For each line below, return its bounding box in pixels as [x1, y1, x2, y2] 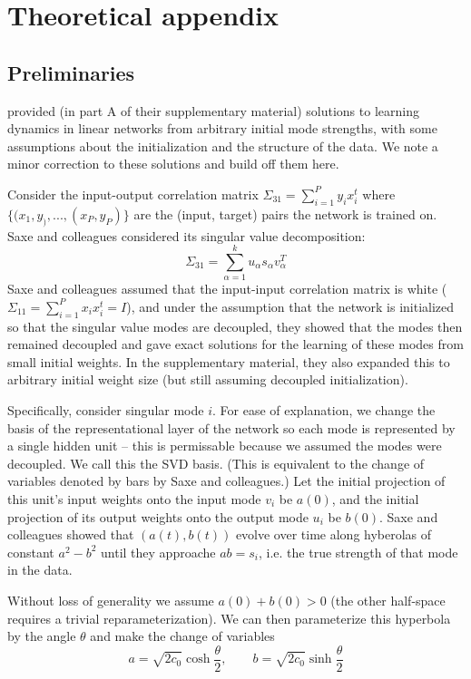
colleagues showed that [7, 525, 134, 544]
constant [7, 542, 54, 561]
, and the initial [331, 490, 419, 508]
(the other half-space [330, 590, 446, 609]
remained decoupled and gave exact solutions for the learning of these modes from [7, 335, 464, 354]
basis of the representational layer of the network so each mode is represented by [7, 418, 456, 437]
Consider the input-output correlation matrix [7, 184, 259, 203]
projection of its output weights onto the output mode [7, 507, 309, 526]
